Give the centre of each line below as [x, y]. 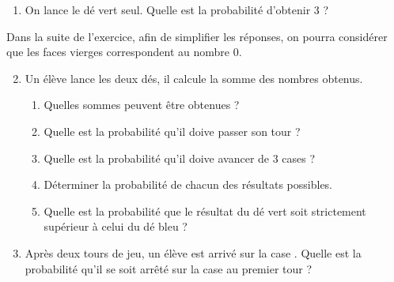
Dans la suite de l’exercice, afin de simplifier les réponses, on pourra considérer [197, 36]
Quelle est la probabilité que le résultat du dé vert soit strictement [205, 211]
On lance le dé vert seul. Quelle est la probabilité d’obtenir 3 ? [177, 9]
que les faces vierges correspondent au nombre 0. [124, 52]
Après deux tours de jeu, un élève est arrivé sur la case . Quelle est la [193, 252]
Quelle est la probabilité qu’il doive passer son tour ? [172, 131]
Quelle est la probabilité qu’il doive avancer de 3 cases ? [180, 158]
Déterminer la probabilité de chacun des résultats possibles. [188, 184]
